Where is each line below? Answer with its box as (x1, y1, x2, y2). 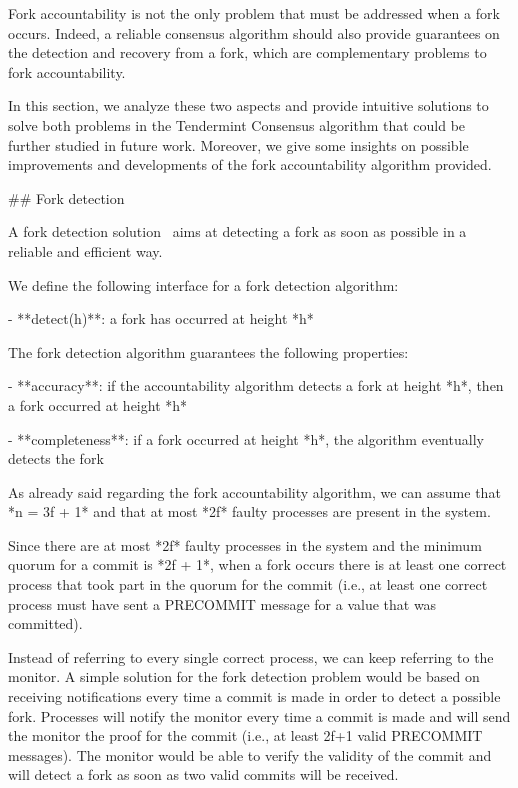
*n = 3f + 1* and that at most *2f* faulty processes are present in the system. (8, 501, 491, 522)
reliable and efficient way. (8, 240, 163, 261)
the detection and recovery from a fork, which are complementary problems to (8, 42, 487, 63)
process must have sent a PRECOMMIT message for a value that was (8, 593, 437, 614)
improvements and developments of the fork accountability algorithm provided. (8, 154, 492, 175)
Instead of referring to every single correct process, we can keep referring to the (8, 646, 494, 667)
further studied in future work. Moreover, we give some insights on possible (8, 134, 469, 155)
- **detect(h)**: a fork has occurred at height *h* (8, 308, 314, 329)
